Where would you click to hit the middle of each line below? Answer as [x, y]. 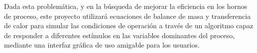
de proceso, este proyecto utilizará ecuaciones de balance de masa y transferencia [128, 16]
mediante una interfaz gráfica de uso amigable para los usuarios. [102, 45]
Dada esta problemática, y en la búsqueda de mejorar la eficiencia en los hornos [126, 6]
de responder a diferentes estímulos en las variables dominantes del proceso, [120, 35]
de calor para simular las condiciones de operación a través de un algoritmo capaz [129, 26]
